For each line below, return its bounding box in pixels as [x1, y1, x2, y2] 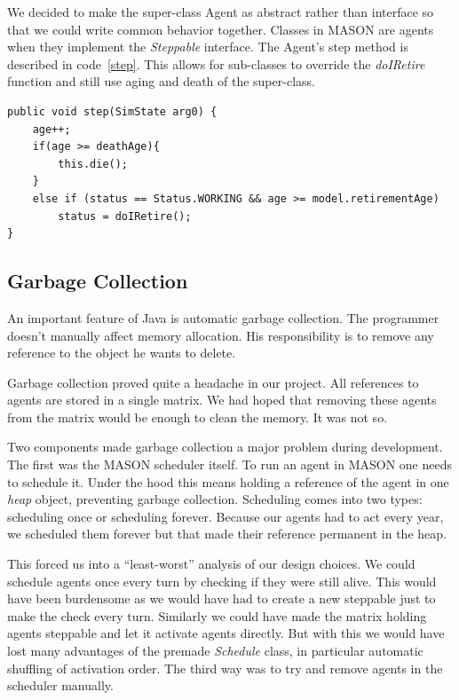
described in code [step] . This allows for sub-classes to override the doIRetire [7, 54, 425, 73]
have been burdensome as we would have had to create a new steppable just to [7, 589, 436, 608]
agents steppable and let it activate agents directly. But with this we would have [7, 624, 445, 642]
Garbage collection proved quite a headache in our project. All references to [7, 373, 419, 391]
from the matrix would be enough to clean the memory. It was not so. [7, 407, 388, 426]
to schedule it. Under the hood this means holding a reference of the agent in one [7, 472, 449, 491]
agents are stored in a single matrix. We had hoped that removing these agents [7, 390, 437, 409]
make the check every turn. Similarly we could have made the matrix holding [7, 606, 427, 625]
